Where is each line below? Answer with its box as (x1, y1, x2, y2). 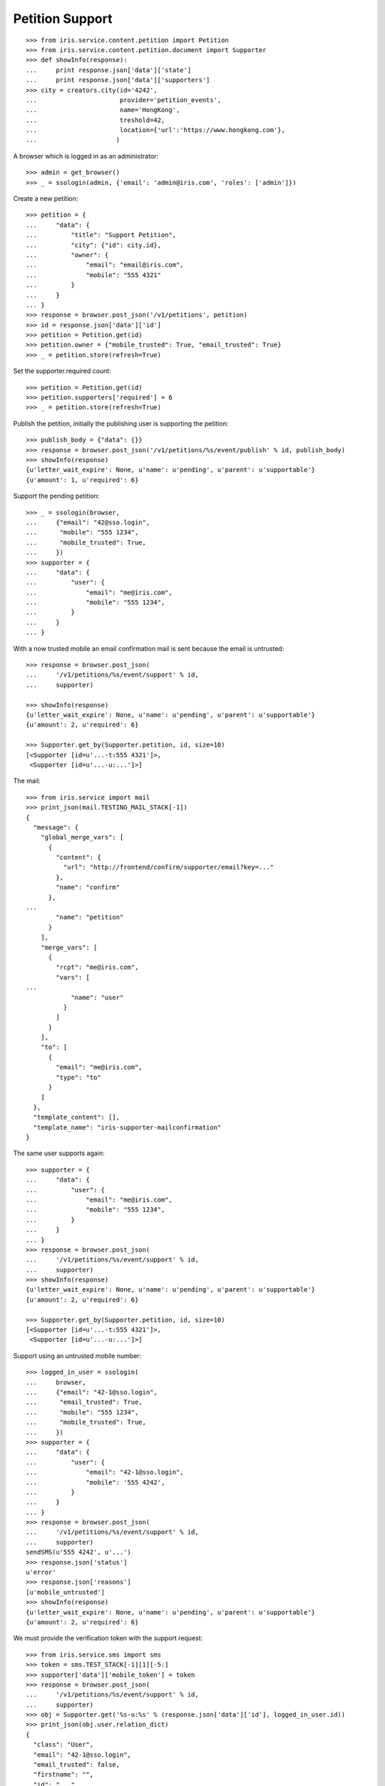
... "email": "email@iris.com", (26, 261, 185, 269)
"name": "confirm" (56, 883, 120, 892)
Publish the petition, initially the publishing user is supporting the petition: (13, 419, 229, 428)
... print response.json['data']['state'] (26, 66, 192, 74)
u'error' (26, 1568, 56, 1577)
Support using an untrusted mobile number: (13, 1351, 142, 1360)
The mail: (13, 777, 41, 785)
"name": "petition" (56, 913, 124, 922)
